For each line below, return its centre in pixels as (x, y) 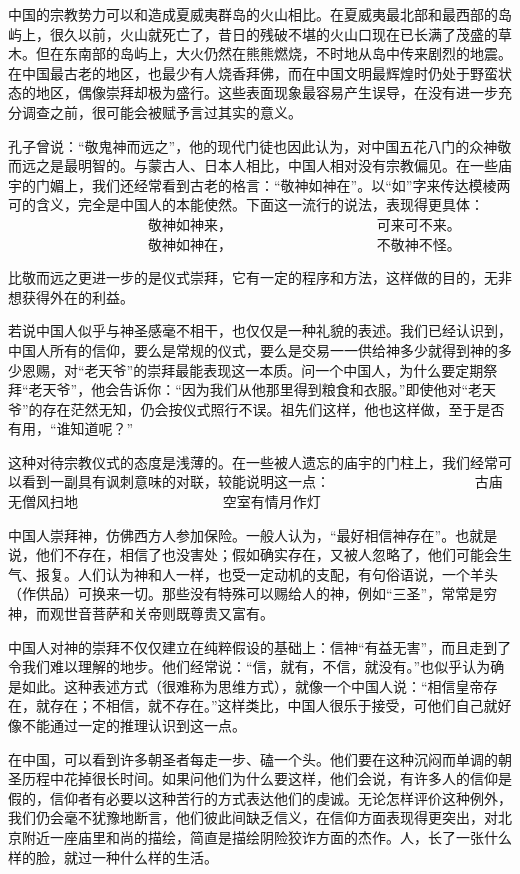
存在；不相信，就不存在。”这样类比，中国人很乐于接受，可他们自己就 (273, 705)
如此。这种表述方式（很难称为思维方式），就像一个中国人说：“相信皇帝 (252, 685)
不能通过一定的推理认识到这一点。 (133, 725)
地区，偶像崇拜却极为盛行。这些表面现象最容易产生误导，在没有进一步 (266, 92)
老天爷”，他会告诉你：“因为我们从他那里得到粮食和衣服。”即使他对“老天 (262, 389)
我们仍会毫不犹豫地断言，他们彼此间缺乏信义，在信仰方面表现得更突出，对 (253, 817)
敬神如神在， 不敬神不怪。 (304, 243)
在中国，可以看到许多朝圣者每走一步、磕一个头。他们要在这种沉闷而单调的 (253, 758)
